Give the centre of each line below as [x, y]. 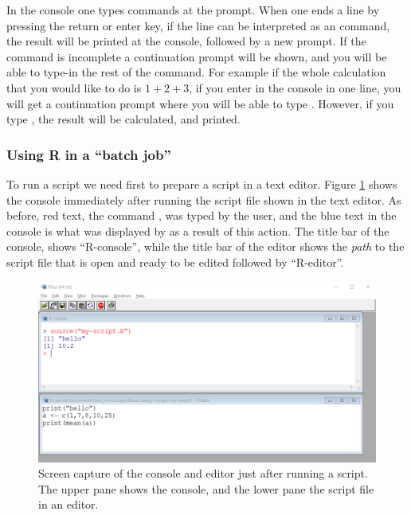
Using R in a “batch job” [89, 154]
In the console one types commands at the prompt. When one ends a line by [193, 10]
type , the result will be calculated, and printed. [123, 119]
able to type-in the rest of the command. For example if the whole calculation [196, 72]
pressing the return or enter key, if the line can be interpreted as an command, [198, 25]
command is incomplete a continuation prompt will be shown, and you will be [197, 56]
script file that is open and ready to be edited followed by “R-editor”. [175, 261]
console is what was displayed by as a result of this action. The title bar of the [198, 230]
